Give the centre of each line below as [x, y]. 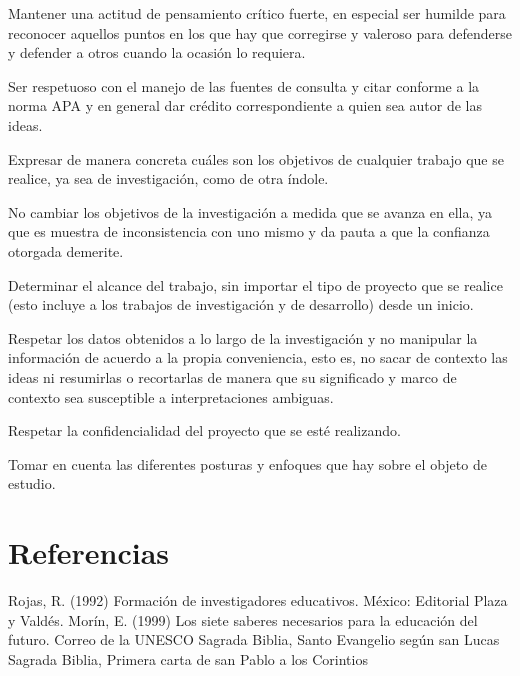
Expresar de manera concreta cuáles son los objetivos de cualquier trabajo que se [256, 158]
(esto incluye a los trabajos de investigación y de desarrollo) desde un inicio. [241, 304]
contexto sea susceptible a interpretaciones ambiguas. [171, 396]
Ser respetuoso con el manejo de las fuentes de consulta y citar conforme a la [244, 85]
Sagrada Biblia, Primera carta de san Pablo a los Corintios [188, 658]
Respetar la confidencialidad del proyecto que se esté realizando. [204, 430]
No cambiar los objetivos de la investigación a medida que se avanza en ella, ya [250, 211]
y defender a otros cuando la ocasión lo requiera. [157, 52]
